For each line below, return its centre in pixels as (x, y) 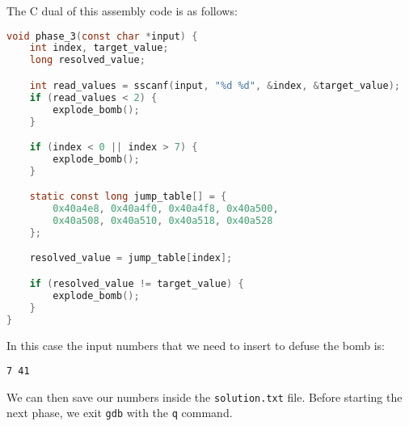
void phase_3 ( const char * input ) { (102, 36)
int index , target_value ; (99, 48)
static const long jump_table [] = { (128, 197)
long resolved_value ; (87, 60)
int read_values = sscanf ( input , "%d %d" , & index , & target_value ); (215, 85)
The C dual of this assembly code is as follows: (122, 11)
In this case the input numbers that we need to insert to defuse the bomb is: (196, 345)
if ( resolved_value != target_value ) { (137, 284)
